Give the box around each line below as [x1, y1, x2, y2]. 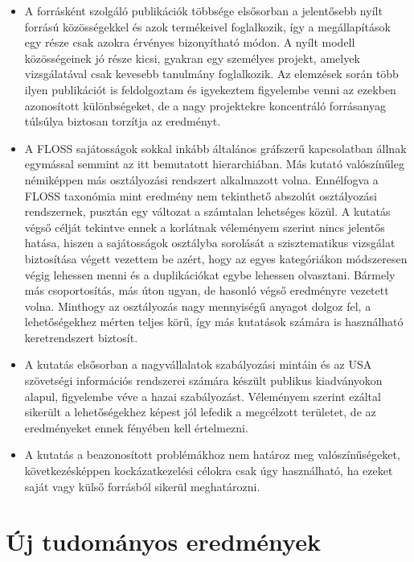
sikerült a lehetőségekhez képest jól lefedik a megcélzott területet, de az [24, 403, 376, 420]
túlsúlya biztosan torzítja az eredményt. [24, 113, 221, 130]
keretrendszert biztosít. [24, 329, 138, 345]
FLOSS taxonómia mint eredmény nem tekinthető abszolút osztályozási [24, 187, 377, 204]
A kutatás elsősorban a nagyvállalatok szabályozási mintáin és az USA [24, 356, 372, 373]
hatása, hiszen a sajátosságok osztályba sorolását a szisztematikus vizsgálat [24, 234, 396, 251]
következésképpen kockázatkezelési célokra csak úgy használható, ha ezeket [24, 462, 393, 479]
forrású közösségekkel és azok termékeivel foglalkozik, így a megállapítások [24, 18, 391, 35]
